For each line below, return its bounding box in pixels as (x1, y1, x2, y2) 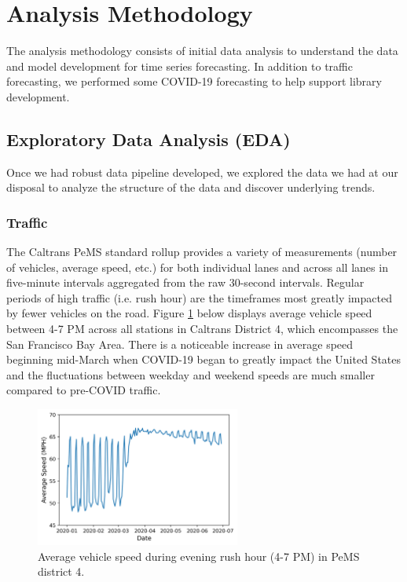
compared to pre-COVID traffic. (6, 382, 161, 398)
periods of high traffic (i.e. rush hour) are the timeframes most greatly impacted (6, 289, 392, 306)
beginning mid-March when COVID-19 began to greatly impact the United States (6, 351, 401, 368)
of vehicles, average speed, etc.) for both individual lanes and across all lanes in (6, 258, 388, 275)
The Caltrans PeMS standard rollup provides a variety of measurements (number (6, 243, 398, 260)
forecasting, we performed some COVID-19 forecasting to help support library (6, 73, 382, 90)
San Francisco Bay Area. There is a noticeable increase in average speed (6, 335, 354, 352)
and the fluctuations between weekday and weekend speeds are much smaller (6, 366, 375, 383)
